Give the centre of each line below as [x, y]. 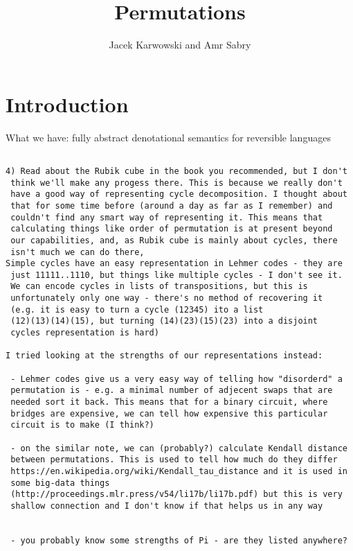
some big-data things [60, 483]
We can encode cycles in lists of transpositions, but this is [159, 287]
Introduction [67, 104]
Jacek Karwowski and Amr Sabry [180, 45]
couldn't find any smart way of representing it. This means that [167, 217]
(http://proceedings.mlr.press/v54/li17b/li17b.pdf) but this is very [176, 495]
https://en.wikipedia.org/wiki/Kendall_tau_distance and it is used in [179, 471]
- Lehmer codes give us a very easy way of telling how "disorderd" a [176, 379]
